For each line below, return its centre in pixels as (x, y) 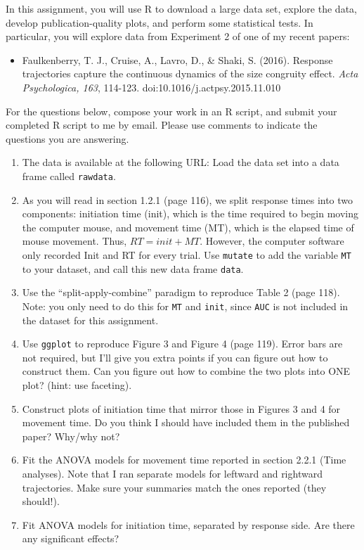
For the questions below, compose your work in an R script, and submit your (171, 111)
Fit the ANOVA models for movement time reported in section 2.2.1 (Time (184, 460)
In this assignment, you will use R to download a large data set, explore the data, (181, 8)
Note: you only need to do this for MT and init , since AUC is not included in (185, 306)
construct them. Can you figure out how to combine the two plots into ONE (186, 371)
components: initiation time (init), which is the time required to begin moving (190, 213)
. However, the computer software (272, 241)
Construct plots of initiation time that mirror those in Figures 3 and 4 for (181, 408)
